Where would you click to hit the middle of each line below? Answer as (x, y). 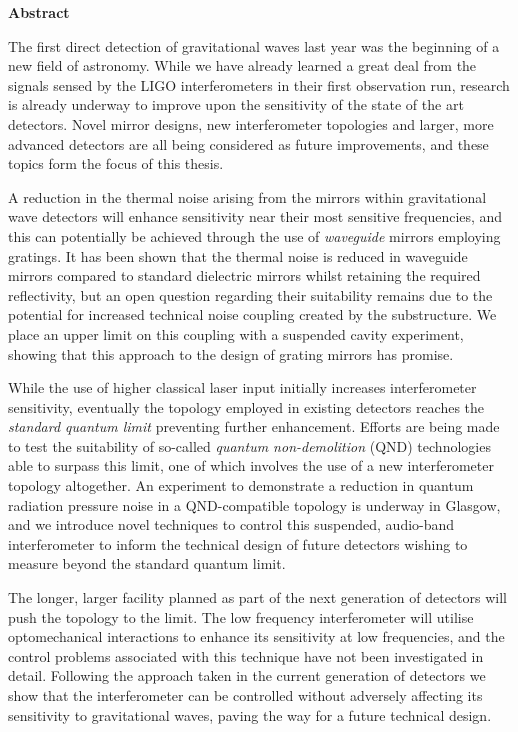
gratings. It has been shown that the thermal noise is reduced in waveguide (238, 255)
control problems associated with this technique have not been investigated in (246, 655)
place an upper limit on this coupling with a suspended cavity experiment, (236, 333)
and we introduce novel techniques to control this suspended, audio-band (231, 524)
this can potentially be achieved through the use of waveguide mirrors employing (254, 235)
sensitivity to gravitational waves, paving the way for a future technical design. (250, 714)
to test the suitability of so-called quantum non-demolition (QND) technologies (249, 445)
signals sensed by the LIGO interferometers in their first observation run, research (259, 84)
